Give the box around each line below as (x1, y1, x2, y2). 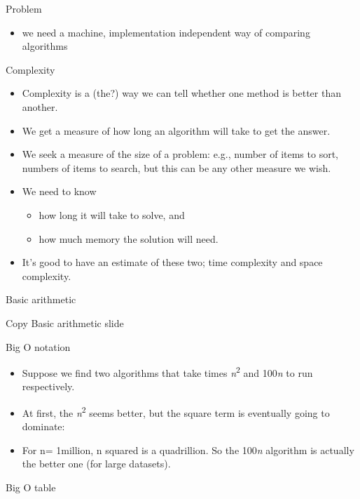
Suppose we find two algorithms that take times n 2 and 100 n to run (22, 364, 313, 380)
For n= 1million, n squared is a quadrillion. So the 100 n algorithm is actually (22, 442, 354, 457)
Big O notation (6, 339, 71, 354)
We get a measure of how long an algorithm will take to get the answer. (22, 123, 331, 138)
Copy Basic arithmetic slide (6, 315, 124, 330)
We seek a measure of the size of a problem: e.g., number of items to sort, (22, 147, 338, 161)
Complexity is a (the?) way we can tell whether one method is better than (22, 86, 341, 100)
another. (22, 99, 58, 114)
